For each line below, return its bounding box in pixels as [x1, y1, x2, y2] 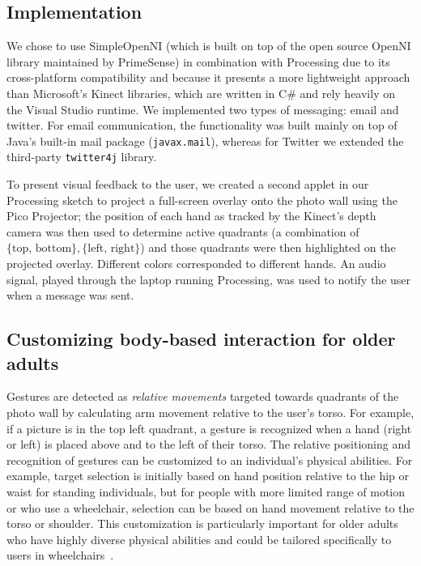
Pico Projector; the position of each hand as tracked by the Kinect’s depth [6, 207, 376, 224]
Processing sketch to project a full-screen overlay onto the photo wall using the [6, 191, 398, 208]
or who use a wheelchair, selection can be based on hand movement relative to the [6, 499, 415, 516]
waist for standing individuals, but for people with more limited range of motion [6, 483, 405, 500]
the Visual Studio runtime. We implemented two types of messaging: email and [6, 100, 399, 117]
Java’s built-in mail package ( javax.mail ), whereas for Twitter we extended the [6, 132, 404, 149]
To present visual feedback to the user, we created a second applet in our [6, 176, 369, 193]
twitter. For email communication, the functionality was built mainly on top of [6, 117, 398, 134]
